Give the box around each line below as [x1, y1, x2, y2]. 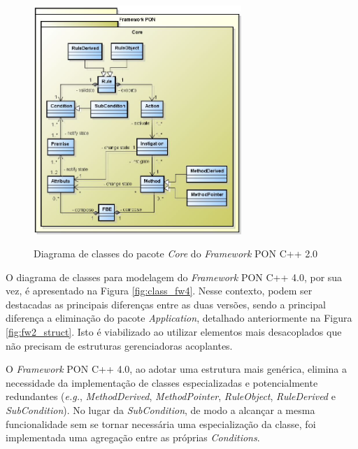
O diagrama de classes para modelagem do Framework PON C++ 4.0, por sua [6, 269, 343, 284]
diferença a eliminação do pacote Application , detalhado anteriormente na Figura [6, 311, 352, 325]
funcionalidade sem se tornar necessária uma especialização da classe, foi [6, 416, 316, 431]
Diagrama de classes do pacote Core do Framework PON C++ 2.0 [34, 246, 318, 261]
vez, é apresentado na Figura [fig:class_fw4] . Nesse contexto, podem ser [6, 283, 313, 298]
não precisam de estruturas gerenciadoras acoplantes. [6, 338, 233, 352]
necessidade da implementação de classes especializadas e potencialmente [6, 375, 318, 390]
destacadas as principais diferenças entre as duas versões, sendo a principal [6, 297, 326, 311]
